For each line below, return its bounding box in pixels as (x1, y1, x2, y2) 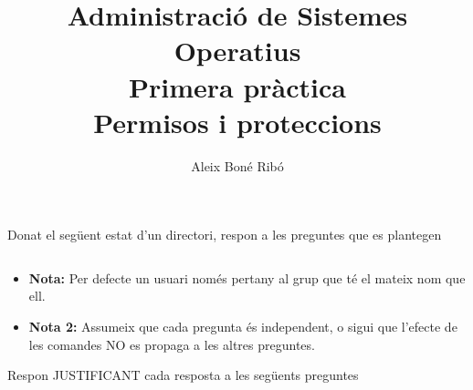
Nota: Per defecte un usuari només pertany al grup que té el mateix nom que (28, 268, 466, 287)
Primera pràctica (129, 67, 346, 105)
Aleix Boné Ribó (191, 156, 284, 175)
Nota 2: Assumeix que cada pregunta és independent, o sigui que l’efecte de (28, 317, 457, 336)
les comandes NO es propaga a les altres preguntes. (28, 334, 315, 354)
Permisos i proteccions (93, 103, 382, 140)
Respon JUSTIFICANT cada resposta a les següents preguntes (7, 365, 359, 385)
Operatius (173, 32, 301, 69)
